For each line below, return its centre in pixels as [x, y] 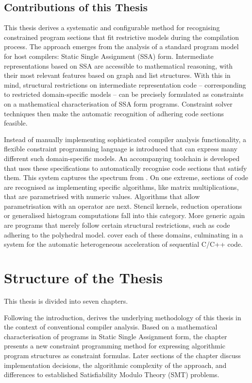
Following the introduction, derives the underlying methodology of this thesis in [123, 317]
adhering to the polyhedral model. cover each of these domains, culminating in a [124, 234]
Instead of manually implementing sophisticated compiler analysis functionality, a [125, 139]
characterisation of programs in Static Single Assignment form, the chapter [116, 336]
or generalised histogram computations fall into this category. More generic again [125, 215]
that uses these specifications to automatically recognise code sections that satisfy [126, 168]
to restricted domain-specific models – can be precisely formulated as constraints [124, 94]
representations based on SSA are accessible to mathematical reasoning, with [118, 65]
